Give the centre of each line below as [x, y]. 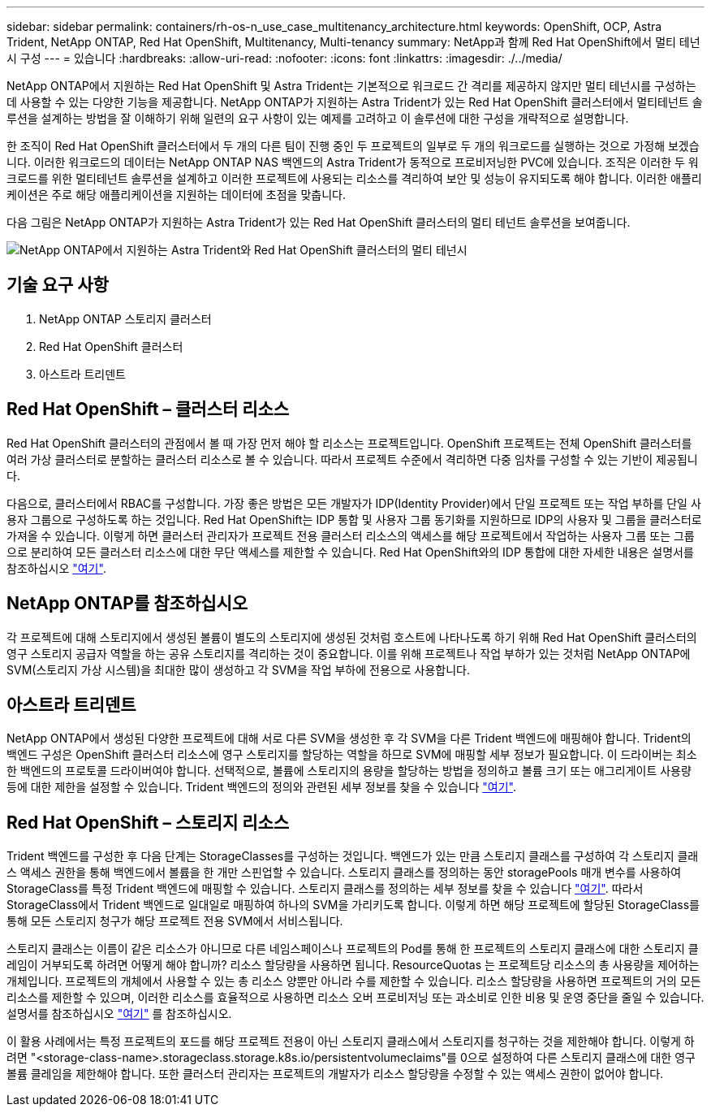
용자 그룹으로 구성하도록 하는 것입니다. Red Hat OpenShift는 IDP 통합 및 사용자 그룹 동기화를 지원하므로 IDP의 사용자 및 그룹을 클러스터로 [354, 519]
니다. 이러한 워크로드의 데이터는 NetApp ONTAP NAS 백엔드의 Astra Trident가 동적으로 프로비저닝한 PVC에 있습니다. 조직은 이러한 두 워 [353, 162]
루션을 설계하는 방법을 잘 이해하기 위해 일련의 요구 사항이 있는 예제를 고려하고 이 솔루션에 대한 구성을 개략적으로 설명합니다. [318, 118]
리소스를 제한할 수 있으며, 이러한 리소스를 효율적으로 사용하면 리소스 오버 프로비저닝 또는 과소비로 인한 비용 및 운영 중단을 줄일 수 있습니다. [355, 998]
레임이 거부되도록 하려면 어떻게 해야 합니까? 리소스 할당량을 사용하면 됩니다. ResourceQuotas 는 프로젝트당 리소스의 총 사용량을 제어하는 [353, 965]
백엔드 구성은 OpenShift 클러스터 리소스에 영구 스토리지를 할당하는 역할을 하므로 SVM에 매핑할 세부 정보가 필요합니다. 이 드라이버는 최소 [352, 755]
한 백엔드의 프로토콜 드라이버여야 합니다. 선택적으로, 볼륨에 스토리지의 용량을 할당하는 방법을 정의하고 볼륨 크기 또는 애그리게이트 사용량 [349, 771]
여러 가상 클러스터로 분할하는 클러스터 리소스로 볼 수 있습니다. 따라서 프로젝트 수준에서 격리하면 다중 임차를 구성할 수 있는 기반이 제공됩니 [352, 459]
